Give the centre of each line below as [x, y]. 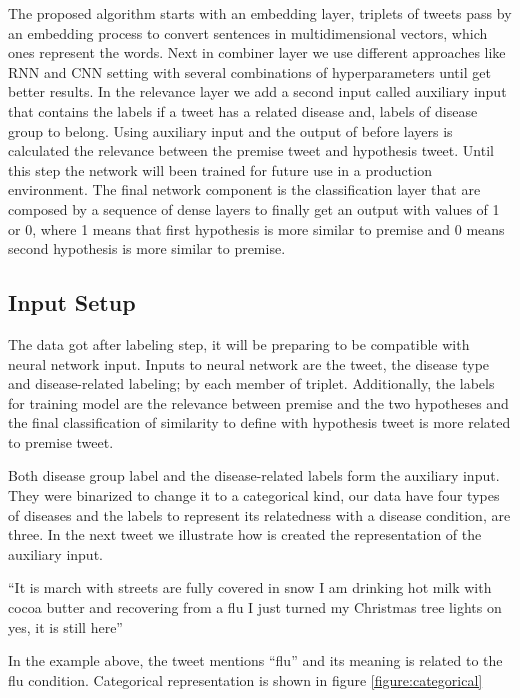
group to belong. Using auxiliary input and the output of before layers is [230, 130]
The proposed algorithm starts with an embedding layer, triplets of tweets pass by [260, 13]
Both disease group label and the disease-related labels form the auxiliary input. [254, 475]
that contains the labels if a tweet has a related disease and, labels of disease [243, 110]
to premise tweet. [61, 441]
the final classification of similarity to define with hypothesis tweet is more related [259, 422]
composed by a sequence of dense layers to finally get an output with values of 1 [254, 208]
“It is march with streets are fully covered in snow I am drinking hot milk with [250, 587]
